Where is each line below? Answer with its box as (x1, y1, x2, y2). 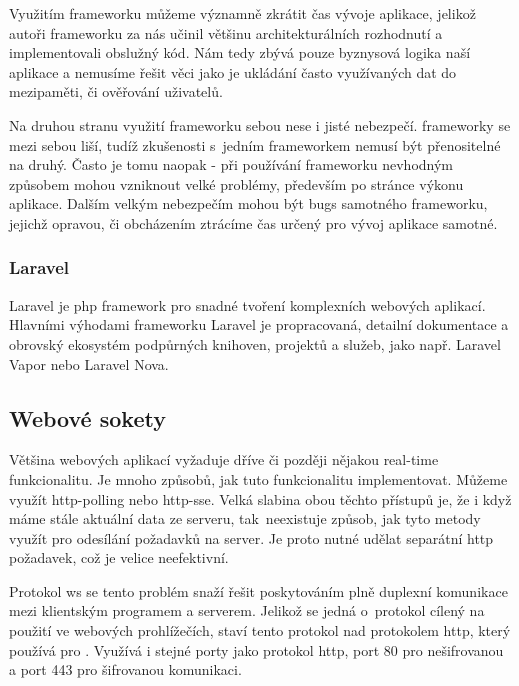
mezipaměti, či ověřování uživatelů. (9, 81, 223, 102)
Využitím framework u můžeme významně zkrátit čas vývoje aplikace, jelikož (9, 3, 476, 23)
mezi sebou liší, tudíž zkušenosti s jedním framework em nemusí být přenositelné (9, 134, 501, 155)
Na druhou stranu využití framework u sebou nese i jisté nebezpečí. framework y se (9, 114, 511, 135)
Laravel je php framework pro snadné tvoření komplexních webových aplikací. (9, 294, 486, 315)
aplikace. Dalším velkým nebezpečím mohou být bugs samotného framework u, (9, 193, 488, 214)
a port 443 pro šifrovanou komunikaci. (9, 659, 242, 680)
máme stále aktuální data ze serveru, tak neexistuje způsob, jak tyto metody (9, 508, 481, 529)
